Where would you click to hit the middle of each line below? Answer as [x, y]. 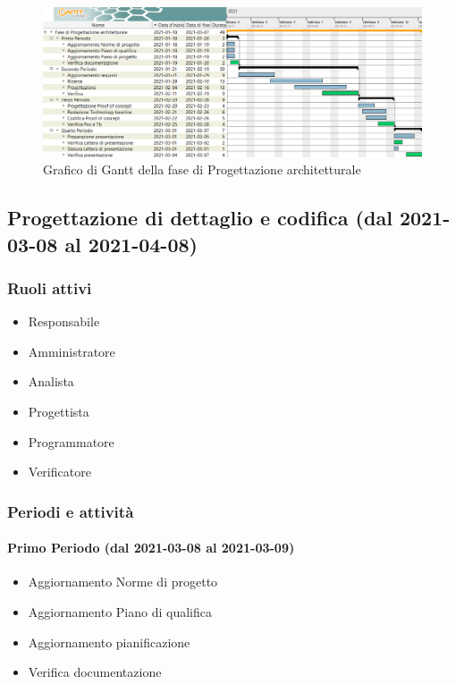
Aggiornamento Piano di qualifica [120, 612]
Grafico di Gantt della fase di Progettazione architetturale [202, 169]
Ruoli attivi [50, 287]
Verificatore [59, 472]
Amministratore [72, 351]
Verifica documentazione [95, 672]
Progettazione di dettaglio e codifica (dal [200, 218]
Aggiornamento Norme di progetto [123, 582]
